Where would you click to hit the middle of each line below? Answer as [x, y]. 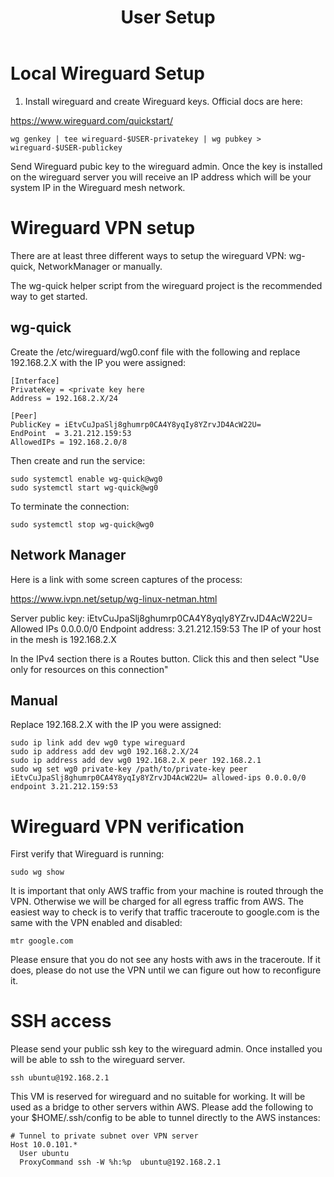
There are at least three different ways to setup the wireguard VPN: [148, 255]
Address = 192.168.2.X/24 [64, 398]
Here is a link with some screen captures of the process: [126, 579]
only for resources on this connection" [89, 669]
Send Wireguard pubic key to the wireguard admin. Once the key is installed [166, 166]
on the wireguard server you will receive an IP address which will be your [161, 177]
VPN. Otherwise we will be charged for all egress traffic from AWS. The [157, 902]
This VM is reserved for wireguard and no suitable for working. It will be [158, 1097]
